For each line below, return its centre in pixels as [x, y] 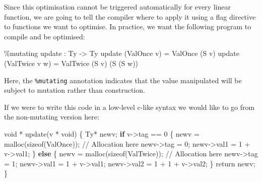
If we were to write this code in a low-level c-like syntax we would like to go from [129, 107]
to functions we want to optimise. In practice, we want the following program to [128, 26]
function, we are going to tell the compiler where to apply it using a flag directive [130, 16]
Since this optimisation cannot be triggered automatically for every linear [117, 7]
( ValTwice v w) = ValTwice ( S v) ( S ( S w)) [71, 63]
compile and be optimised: [45, 36]
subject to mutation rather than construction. [75, 90]
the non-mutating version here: [52, 117]
